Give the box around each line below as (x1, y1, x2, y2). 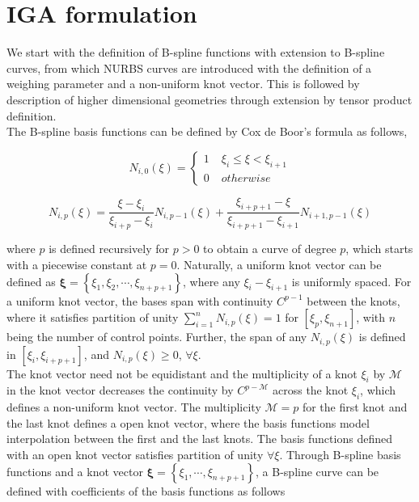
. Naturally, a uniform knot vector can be (176, 255, 382, 272)
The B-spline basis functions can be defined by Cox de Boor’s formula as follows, (6, 123, 408, 140)
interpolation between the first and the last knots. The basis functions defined (6, 430, 392, 447)
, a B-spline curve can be (256, 462, 379, 479)
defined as (6, 272, 56, 289)
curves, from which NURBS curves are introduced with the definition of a (6, 59, 372, 76)
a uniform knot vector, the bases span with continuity (6, 292, 273, 309)
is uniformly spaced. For (291, 272, 412, 289)
